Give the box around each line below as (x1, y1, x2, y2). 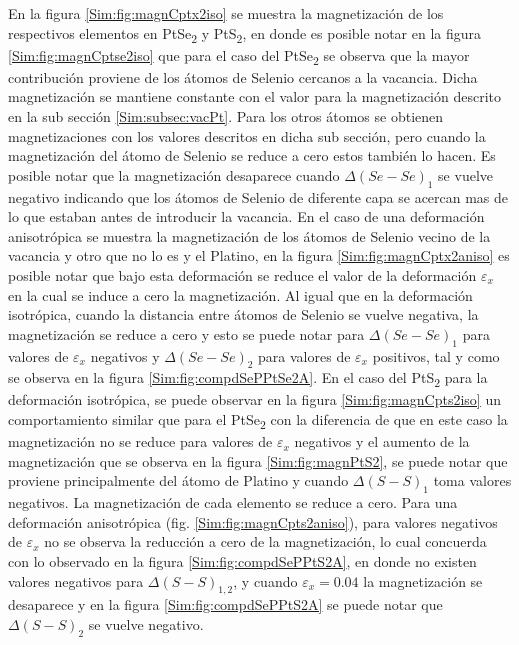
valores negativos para (8, 570, 144, 591)
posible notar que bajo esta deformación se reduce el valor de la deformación (8, 264, 477, 285)
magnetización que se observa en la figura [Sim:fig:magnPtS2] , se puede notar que (8, 450, 508, 471)
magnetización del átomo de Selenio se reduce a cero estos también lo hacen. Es (8, 145, 496, 166)
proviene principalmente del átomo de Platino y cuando (8, 470, 349, 491)
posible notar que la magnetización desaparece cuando (8, 164, 340, 185)
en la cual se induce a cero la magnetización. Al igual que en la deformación (8, 284, 473, 305)
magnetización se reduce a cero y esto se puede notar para (8, 323, 365, 344)
